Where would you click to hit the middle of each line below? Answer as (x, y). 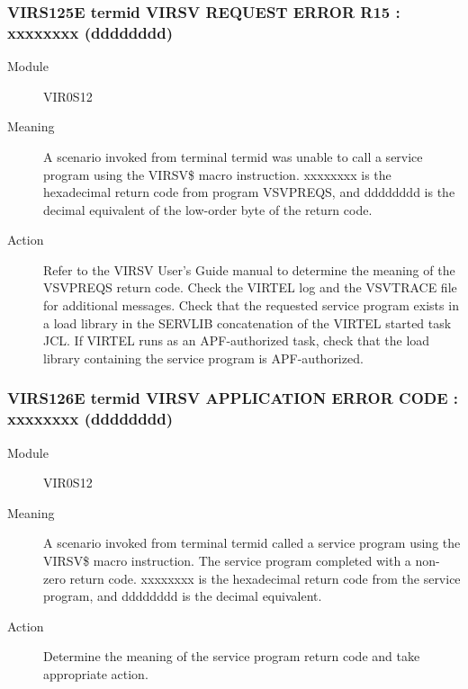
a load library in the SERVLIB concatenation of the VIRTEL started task (247, 322)
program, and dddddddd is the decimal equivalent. (183, 596)
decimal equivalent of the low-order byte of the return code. (208, 209)
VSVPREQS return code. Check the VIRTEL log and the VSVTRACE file (250, 287)
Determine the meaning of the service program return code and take (232, 656)
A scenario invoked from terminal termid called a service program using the (252, 543)
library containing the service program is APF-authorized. (203, 358)
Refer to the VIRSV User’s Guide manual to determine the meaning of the (249, 269)
